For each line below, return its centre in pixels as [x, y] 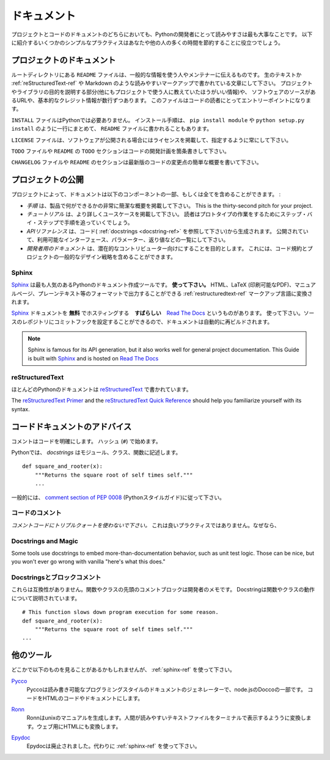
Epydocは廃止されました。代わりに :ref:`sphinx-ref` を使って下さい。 [113, 746]
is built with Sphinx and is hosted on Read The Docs [93, 358]
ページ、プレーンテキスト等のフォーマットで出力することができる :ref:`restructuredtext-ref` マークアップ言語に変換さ [164, 293]
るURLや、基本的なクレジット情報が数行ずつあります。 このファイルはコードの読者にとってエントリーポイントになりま [161, 100]
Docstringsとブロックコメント [56, 577]
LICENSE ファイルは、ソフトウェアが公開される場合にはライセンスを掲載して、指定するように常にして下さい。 [152, 140]
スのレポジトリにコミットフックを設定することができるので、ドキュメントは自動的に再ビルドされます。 [142, 321]
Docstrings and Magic [45, 541]
